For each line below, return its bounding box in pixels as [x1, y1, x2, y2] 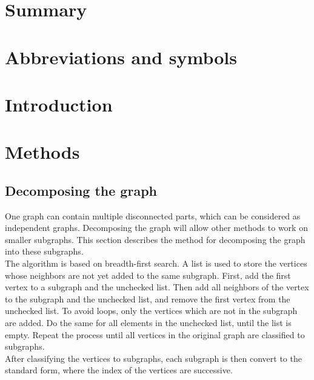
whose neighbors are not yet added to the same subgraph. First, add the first [5, 268, 291, 281]
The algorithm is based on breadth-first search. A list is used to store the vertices [5, 257, 307, 270]
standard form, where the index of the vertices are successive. [5, 364, 233, 376]
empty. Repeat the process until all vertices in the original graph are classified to [5, 328, 305, 341]
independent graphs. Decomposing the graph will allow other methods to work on [5, 221, 308, 234]
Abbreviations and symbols [5, 44, 237, 69]
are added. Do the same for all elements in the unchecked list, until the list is [5, 316, 292, 329]
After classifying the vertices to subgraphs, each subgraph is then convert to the [5, 352, 302, 364]
